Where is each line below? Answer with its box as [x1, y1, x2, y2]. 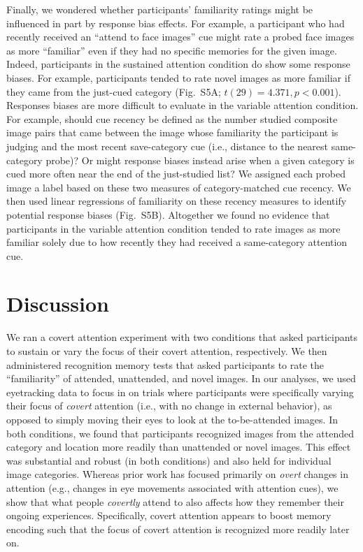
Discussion [6, 289, 109, 318]
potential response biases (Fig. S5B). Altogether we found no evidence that [6, 207, 330, 221]
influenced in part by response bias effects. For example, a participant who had [6, 15, 345, 30]
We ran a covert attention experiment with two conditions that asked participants [6, 330, 358, 344]
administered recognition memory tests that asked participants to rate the [6, 357, 325, 372]
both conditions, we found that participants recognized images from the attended [6, 426, 354, 440]
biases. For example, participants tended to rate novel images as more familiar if [6, 70, 350, 85]
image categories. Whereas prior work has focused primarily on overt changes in [6, 467, 348, 481]
